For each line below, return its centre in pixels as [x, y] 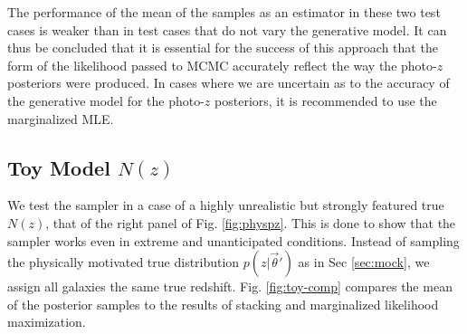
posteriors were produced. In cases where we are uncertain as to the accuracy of [229, 83]
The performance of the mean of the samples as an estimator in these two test [224, 12]
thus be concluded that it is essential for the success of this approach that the [223, 48]
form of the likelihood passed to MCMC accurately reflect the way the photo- [222, 65]
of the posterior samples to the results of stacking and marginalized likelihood [223, 304]
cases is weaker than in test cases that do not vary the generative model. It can [227, 29]
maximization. [47, 322]
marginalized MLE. [61, 118]
